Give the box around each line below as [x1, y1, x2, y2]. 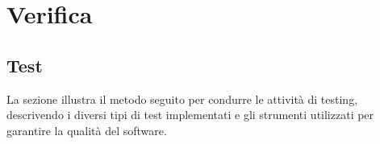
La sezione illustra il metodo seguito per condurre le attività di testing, [6, 90, 358, 107]
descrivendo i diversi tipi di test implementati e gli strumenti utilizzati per [6, 106, 374, 123]
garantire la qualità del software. [6, 121, 167, 138]
